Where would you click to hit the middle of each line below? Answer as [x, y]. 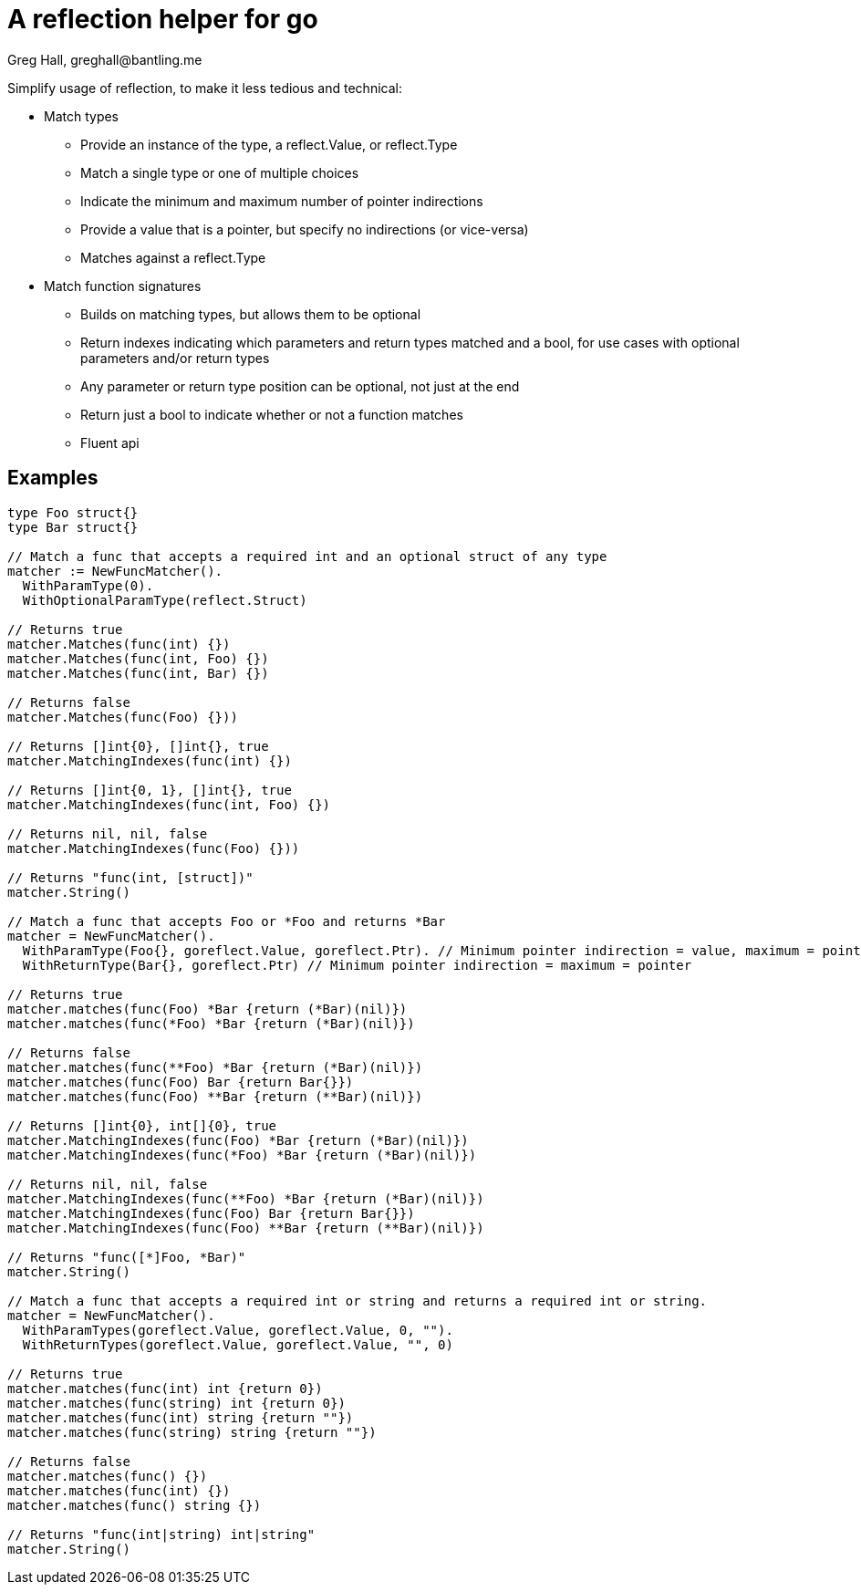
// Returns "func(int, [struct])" [130, 877]
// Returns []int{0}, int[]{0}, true [142, 1125]
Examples [53, 478]
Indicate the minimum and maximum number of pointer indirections [282, 201]
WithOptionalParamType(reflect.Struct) [165, 600]
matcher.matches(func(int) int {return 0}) [165, 1388]
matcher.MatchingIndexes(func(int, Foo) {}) [169, 804]
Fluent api [110, 442]
